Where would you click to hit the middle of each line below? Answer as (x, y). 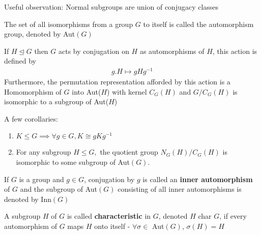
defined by (20, 61)
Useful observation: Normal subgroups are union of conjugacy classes (111, 7)
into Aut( (86, 91)
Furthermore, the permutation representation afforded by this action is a (117, 82)
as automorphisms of (172, 51)
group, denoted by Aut (40, 34)
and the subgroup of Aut (59, 189)
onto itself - (112, 226)
